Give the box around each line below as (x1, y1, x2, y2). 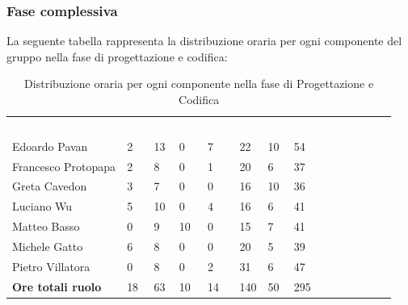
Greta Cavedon (12, 178, 87, 194)
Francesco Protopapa (12, 157, 116, 174)
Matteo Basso (12, 218, 80, 235)
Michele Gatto (12, 237, 83, 254)
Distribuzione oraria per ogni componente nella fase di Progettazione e (24, 75, 374, 92)
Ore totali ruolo (12, 278, 102, 295)
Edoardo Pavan (12, 137, 88, 154)
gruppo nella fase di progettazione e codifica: (6, 48, 228, 65)
